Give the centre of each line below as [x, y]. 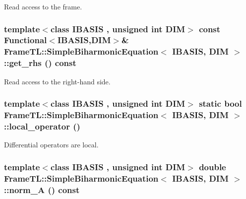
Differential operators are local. [51, 145]
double [213, 166]
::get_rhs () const [40, 63]
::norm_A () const [42, 189]
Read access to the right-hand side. [57, 81]
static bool [220, 103]
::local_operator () [42, 126]
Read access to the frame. [43, 6]
